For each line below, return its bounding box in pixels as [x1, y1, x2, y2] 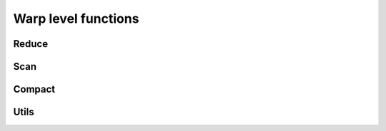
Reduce [13, 38, 49, 50]
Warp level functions [13, 11, 139, 26]
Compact [13, 83, 56, 95]
